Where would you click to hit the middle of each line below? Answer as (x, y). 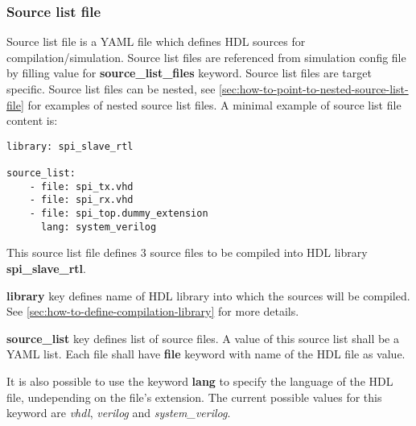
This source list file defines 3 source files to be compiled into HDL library (187, 252)
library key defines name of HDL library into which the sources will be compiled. (208, 295)
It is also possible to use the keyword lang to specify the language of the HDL (200, 381)
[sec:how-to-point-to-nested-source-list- (314, 89)
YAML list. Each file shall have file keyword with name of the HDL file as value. (206, 354)
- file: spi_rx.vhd (81, 200)
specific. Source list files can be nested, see (111, 89)
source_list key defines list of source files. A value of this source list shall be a (203, 338)
